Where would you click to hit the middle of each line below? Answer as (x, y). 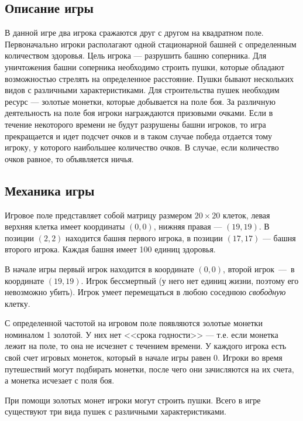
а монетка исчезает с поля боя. (60, 380)
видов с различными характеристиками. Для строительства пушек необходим (142, 90)
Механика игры (50, 190)
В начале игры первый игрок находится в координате (99, 268)
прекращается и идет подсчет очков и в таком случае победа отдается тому (139, 136)
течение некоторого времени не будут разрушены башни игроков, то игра (135, 124)
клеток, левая (246, 215)
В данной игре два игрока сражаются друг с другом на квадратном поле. (134, 32)
